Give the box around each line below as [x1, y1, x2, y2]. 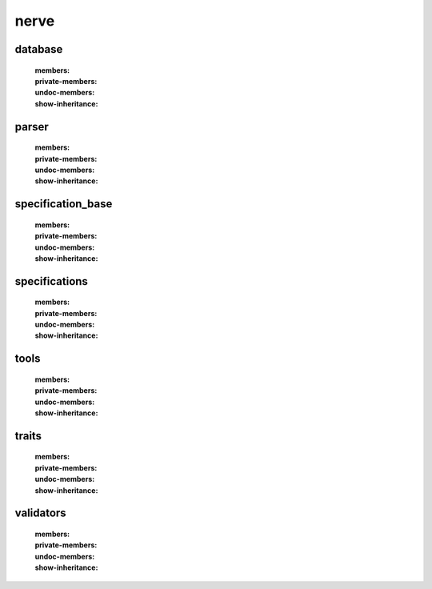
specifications [14, 274, 88, 288]
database [14, 42, 63, 56]
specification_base [14, 197, 113, 211]
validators [14, 507, 67, 520]
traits [14, 429, 42, 443]
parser [14, 120, 50, 134]
